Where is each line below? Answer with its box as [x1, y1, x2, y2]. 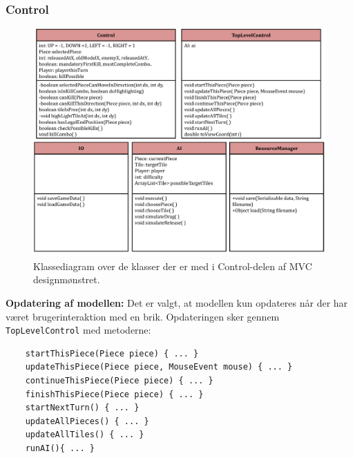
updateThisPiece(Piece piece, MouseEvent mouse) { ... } [25, 362, 293, 372]
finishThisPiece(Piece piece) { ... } [25, 389, 204, 399]
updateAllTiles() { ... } [25, 430, 144, 440]
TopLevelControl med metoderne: [6, 323, 151, 337]
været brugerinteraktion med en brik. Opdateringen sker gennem [6, 309, 280, 323]
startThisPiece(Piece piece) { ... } [25, 348, 199, 359]
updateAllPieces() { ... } [25, 416, 149, 426]
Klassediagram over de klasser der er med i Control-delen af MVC [33, 258, 312, 273]
